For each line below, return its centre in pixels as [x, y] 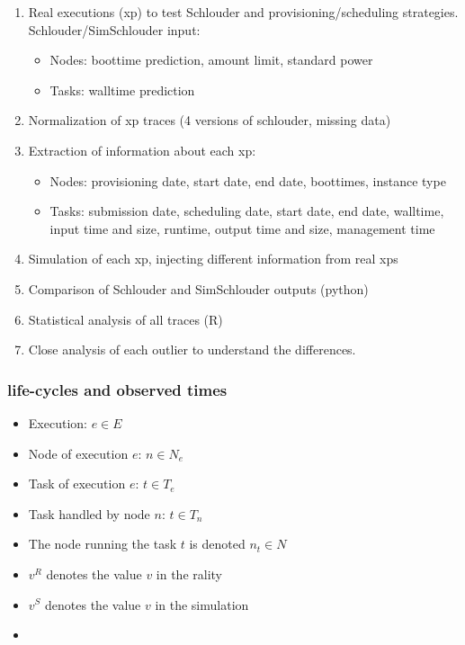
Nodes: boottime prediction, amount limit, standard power [211, 60]
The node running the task [103, 544]
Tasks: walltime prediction [122, 90]
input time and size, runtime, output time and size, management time [242, 228]
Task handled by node [89, 513]
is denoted [217, 544]
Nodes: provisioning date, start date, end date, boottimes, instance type [248, 180]
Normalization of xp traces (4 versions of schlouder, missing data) [210, 120]
